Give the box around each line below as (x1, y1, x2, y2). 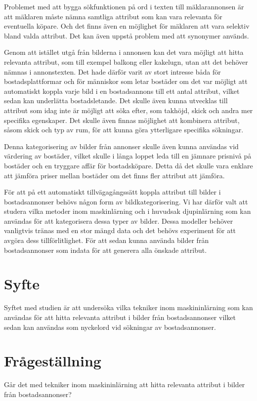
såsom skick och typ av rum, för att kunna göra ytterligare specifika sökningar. (4, 124, 244, 135)
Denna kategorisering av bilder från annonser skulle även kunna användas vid (4, 141, 239, 151)
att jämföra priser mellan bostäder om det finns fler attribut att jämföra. (4, 170, 225, 180)
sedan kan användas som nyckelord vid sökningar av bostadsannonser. (4, 321, 216, 332)
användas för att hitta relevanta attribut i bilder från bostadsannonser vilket (4, 312, 236, 322)
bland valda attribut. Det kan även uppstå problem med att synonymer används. (4, 30, 249, 40)
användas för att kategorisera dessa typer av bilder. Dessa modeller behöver (4, 215, 233, 226)
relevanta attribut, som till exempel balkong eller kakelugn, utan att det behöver (4, 56, 248, 67)
